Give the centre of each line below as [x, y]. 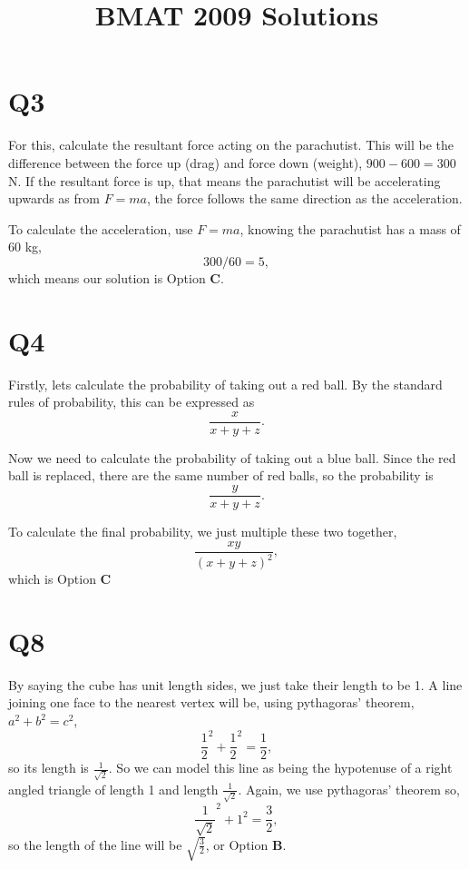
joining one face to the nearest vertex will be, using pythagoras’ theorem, [211, 702]
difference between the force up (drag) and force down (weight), [186, 162]
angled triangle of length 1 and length [113, 789]
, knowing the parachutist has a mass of [350, 228]
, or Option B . [246, 844]
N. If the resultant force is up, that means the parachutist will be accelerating [225, 180]
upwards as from [54, 198]
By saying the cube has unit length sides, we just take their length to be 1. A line [235, 684]
